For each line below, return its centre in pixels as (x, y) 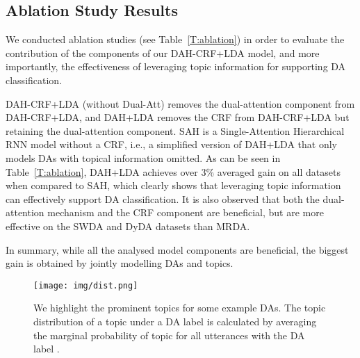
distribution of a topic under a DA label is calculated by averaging (175, 321)
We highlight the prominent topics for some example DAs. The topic (180, 308)
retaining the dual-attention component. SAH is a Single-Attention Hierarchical (175, 130)
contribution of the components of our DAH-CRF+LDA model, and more (163, 52)
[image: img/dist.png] (86, 285)
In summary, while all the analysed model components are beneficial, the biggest (177, 249)
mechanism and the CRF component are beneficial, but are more (186, 212)
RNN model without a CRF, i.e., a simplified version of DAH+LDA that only (171, 144)
